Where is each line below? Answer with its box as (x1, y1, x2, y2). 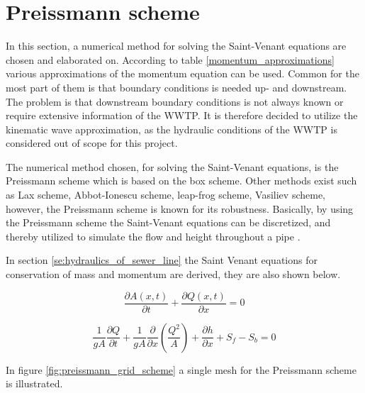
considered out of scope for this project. (6, 135, 178, 150)
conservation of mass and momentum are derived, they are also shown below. (6, 267, 341, 282)
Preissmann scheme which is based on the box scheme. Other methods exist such (6, 173, 357, 188)
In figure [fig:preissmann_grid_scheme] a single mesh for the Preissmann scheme (6, 362, 356, 377)
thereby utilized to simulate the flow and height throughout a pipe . (6, 228, 301, 243)
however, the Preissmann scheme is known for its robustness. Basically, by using (6, 201, 354, 216)
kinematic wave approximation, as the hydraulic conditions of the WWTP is (6, 121, 337, 136)
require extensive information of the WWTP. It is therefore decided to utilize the (6, 108, 358, 123)
